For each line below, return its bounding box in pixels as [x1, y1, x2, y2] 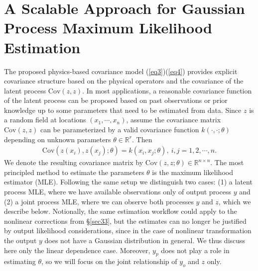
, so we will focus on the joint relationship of [41, 256, 177, 267]
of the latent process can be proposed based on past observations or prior [4, 95, 228, 105]
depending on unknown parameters [4, 134, 111, 144]
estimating [4, 256, 36, 267]
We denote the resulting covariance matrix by [4, 157, 143, 168]
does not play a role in [161, 245, 230, 255]
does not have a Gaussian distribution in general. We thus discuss [44, 235, 246, 246]
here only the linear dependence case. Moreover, [4, 245, 150, 255]
